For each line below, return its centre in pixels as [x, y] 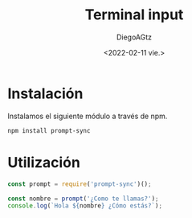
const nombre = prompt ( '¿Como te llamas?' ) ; [83, 199]
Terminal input [134, 15]
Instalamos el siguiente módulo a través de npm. [88, 116]
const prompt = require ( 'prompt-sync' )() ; [80, 184]
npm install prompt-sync [49, 130]
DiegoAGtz [134, 37]
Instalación [45, 93]
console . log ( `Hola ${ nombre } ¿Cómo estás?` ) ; [85, 206]
